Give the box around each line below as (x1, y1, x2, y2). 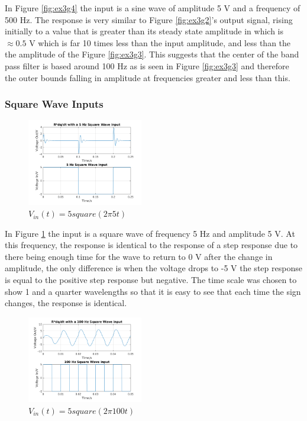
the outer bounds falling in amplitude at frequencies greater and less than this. (5, 71, 290, 83)
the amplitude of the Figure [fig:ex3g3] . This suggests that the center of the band (5, 48, 299, 60)
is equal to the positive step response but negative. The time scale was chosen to (5, 274, 297, 286)
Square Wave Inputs (5, 97, 104, 111)
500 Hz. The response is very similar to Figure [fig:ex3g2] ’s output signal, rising (5, 13, 293, 25)
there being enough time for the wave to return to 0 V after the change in (5, 250, 273, 262)
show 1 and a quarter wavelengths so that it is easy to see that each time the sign (5, 285, 301, 297)
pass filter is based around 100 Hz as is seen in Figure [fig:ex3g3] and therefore (5, 59, 289, 72)
